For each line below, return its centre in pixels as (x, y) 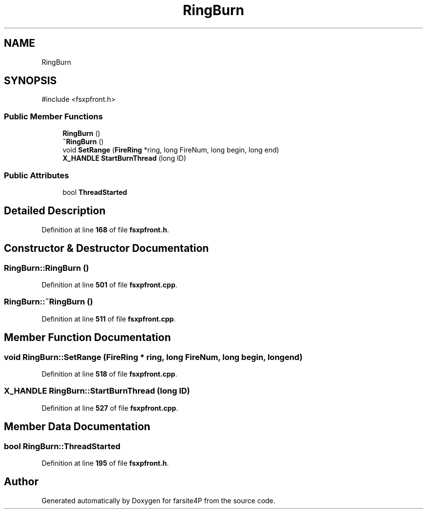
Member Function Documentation (87, 338)
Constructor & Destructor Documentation (107, 248)
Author (21, 482)
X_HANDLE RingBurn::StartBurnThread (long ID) (97, 391)
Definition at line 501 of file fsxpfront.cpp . (109, 285)
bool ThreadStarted (95, 192)
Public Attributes (37, 175)
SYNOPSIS (30, 81)
